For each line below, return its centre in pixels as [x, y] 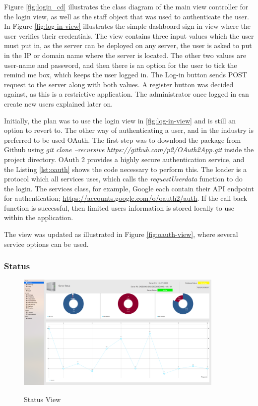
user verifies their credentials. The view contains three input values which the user [129, 35]
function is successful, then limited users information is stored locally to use [119, 207]
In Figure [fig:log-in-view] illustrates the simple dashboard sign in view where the [127, 26]
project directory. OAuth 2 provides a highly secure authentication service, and [124, 159]
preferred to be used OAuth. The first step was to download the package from [123, 140]
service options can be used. [46, 244]
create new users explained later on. [59, 103]
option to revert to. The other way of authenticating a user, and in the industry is [129, 130]
